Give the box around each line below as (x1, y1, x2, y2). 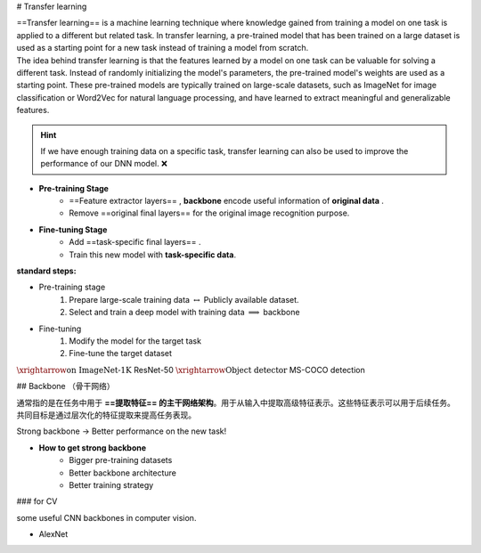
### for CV (16, 496, 58, 507)
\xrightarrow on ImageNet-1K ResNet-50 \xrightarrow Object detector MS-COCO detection (16, 364, 365, 375)
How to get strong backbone (38, 442, 147, 453)
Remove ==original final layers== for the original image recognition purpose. (69, 207, 350, 218)
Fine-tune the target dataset (69, 348, 173, 359)
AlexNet (38, 529, 69, 540)
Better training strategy (69, 479, 154, 490)
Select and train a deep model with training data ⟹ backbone (69, 307, 300, 318)
